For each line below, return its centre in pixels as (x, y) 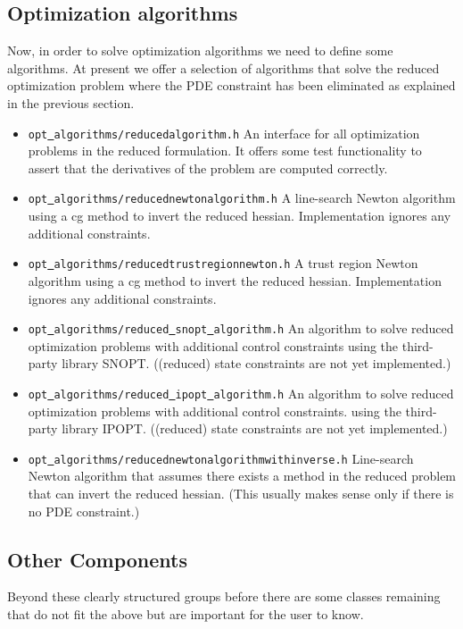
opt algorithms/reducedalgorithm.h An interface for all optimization (224, 133)
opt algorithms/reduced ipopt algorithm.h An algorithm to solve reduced (241, 393)
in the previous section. (71, 102)
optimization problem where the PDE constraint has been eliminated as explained (231, 85)
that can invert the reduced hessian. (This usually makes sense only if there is (241, 494)
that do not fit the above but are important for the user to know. (186, 614)
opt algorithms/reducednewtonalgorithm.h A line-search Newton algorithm (242, 198)
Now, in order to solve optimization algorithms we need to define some (200, 50)
